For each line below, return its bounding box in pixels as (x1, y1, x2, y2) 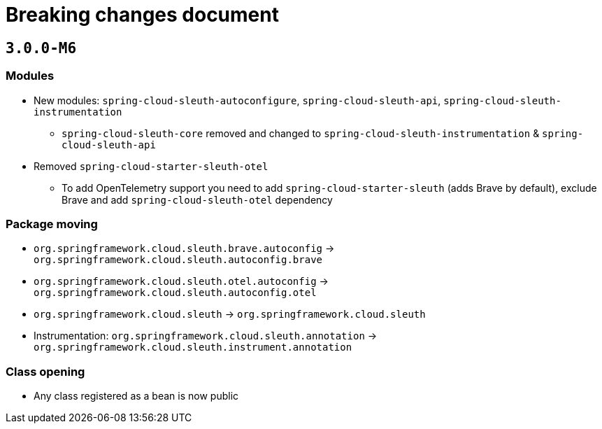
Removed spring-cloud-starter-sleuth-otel (34, 160, 268, 172)
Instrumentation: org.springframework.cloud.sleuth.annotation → (34, 330, 378, 342)
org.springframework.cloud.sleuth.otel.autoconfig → (34, 275, 329, 288)
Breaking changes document (6, 3, 279, 27)
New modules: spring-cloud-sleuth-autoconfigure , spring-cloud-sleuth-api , (34, 94, 441, 106)
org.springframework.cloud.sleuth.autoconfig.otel (34, 287, 317, 299)
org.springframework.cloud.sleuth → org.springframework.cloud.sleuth (34, 308, 426, 321)
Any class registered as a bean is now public (34, 390, 239, 402)
